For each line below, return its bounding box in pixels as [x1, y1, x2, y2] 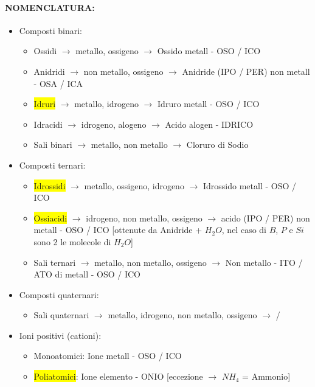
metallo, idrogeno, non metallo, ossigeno [108, 309, 257, 321]
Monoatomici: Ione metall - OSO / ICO [33, 349, 182, 362]
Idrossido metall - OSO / [202, 179, 296, 192]
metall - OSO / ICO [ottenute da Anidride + [33, 223, 202, 236]
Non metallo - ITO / [225, 256, 303, 268]
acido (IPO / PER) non [221, 211, 310, 224]
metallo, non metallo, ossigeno [94, 256, 207, 268]
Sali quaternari [33, 309, 89, 321]
